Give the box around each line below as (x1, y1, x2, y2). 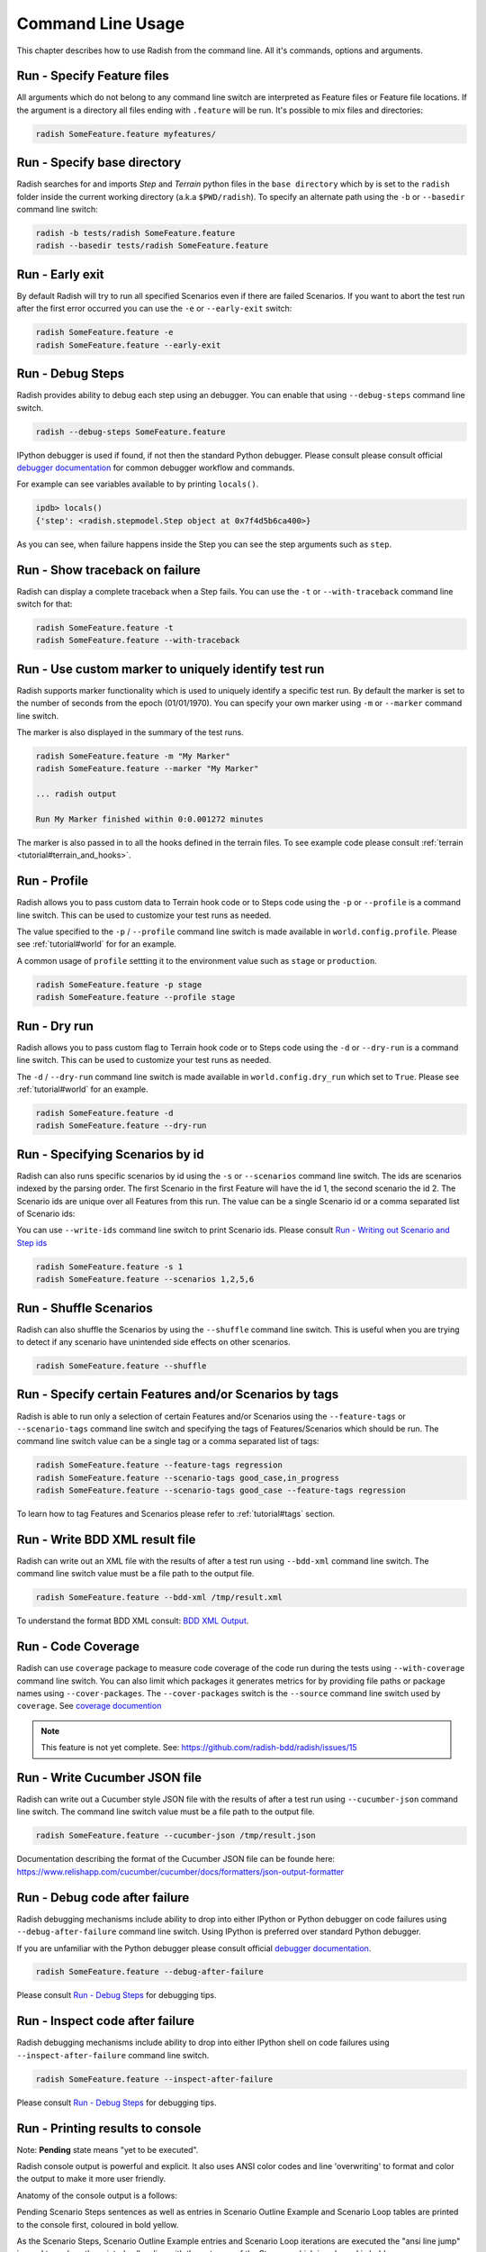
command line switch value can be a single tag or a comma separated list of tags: (16, 1436, 319, 1447)
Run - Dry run (16, 1018, 94, 1033)
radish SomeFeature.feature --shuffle (35, 1361, 207, 1371)
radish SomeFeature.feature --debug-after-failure (35, 1966, 265, 1977)
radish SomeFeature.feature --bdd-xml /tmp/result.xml (35, 1593, 283, 1603)
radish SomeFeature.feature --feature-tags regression (35, 1460, 283, 1470)
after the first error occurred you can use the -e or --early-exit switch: (16, 303, 292, 314)
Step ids (16, 1237, 48, 1248)
